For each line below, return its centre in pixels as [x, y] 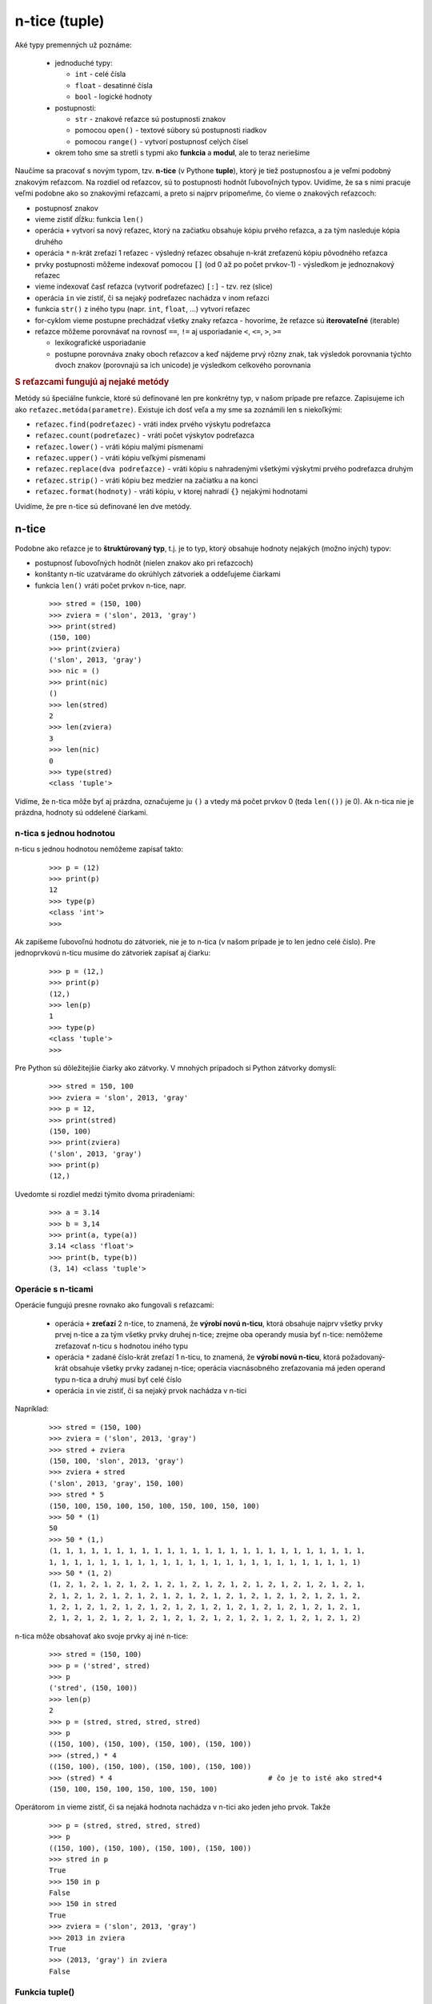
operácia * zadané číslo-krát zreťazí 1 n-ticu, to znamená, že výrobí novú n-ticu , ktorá [198, 1357]
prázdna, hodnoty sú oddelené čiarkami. [81, 813]
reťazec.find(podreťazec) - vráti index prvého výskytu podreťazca [153, 424]
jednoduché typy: [84, 63]
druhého [49, 241]
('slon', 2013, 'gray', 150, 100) [116, 1483]
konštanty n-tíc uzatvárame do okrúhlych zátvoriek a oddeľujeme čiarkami [158, 574]
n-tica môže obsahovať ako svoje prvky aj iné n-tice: [101, 1636]
